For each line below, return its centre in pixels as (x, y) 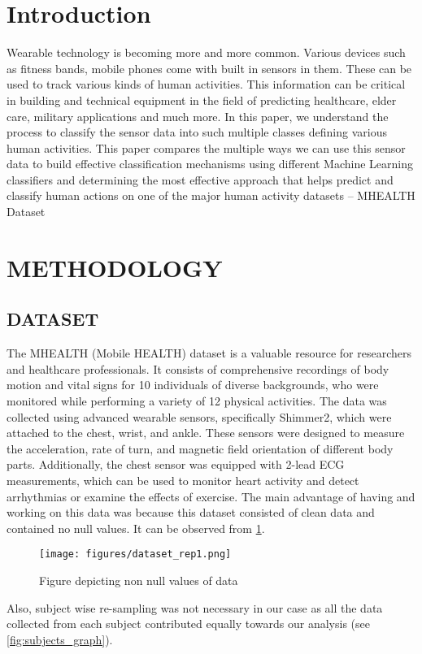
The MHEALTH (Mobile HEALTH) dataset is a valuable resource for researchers (209, 353)
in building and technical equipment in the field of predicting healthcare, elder (202, 100)
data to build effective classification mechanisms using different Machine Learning (210, 164)
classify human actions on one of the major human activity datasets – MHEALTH (211, 195)
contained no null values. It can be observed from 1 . (136, 528)
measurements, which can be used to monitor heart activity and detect (183, 480)
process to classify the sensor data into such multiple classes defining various (197, 132)
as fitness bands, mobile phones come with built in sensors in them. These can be (209, 68)
